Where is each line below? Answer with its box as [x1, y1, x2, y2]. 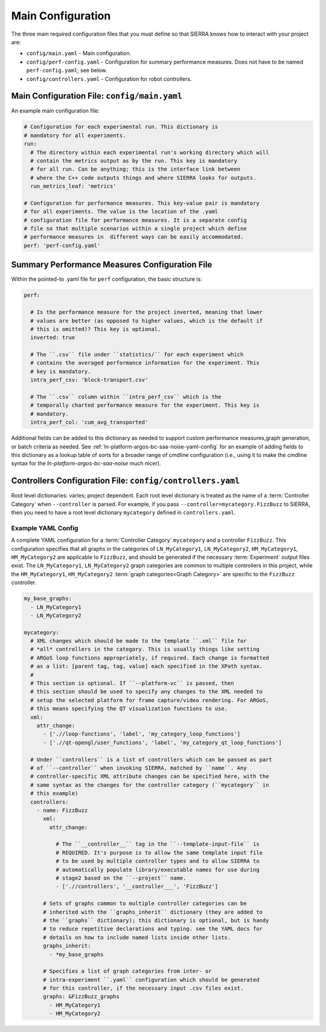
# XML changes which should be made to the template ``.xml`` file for [30, 637, 247, 645]
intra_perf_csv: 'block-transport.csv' [30, 376, 149, 384]
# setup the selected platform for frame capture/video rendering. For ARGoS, [30, 697, 269, 703]
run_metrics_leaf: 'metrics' [30, 183, 117, 190]
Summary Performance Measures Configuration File [11, 260, 213, 270]
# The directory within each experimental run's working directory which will [30, 149, 269, 156]
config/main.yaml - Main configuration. [26, 50, 132, 57]
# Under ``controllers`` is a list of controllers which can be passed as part [30, 756, 273, 763]
